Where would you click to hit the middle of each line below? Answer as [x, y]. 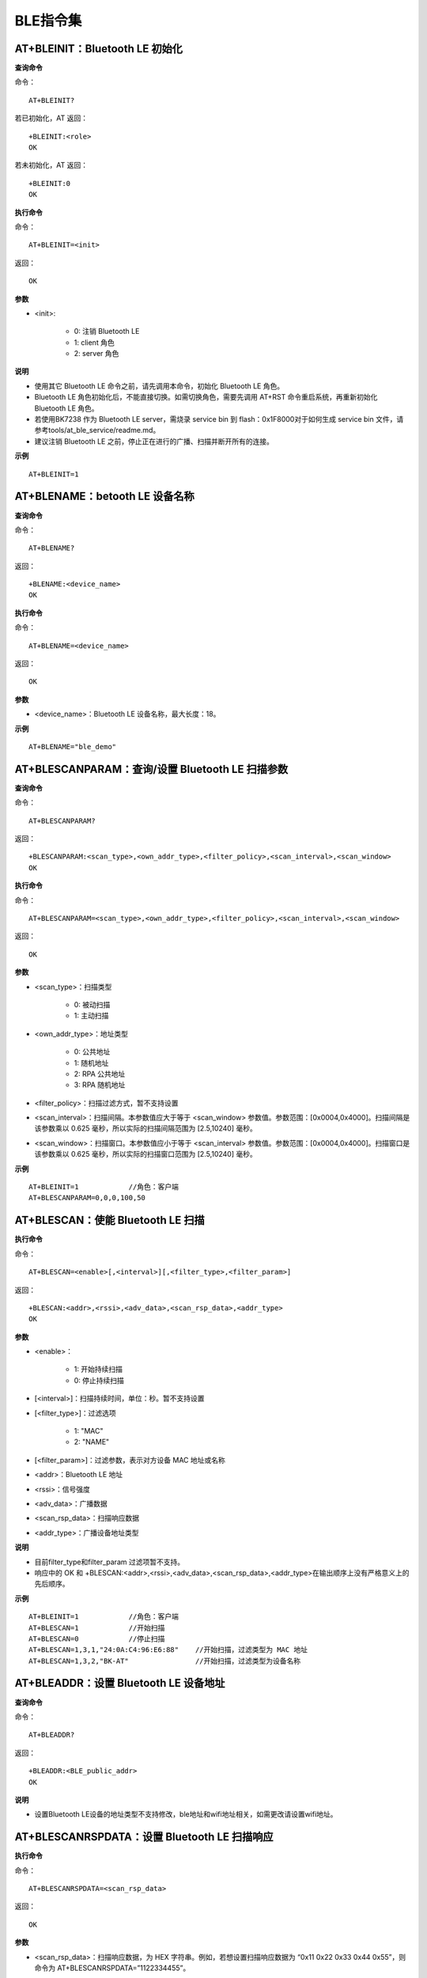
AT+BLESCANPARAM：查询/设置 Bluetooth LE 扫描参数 [151, 769]
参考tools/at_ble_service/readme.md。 [97, 430]
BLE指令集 [48, 21]
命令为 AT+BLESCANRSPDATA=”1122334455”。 [112, 1968]
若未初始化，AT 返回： [51, 165]
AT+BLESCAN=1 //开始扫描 [97, 1627]
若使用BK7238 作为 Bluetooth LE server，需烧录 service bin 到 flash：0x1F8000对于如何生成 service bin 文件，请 [219, 419]
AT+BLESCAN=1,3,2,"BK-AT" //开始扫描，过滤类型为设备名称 [165, 1661]
